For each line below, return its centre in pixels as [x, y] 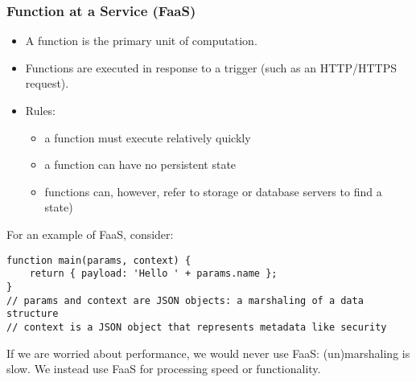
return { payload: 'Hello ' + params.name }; [153, 274]
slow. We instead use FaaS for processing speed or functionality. [164, 369]
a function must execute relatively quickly [148, 137]
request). [47, 83]
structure [33, 314]
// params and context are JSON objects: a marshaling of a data [185, 300]
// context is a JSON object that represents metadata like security [197, 327]
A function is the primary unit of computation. [141, 41]
